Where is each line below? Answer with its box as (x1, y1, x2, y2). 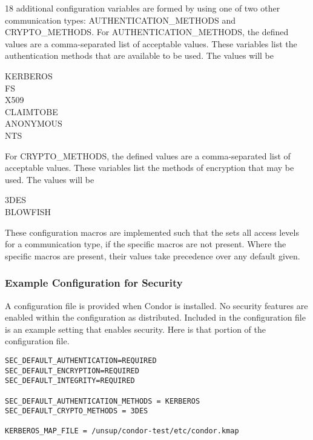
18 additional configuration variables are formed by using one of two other (5, 2, 280, 14)
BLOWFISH (5, 205, 51, 218)
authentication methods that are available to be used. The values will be (5, 49, 274, 62)
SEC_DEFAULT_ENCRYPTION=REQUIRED (5, 366, 139, 375)
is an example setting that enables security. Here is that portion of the (5, 322, 266, 335)
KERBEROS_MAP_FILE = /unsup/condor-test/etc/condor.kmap (5, 427, 239, 436)
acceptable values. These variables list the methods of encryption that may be (5, 161, 294, 174)
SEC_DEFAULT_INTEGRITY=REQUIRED (5, 376, 135, 385)
